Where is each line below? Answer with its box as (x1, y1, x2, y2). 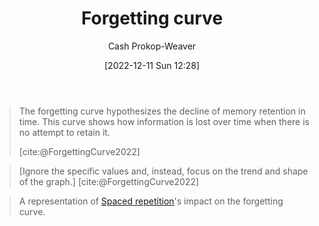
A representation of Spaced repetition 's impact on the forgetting (18, 195, 284, 207)
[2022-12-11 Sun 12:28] (103, 59, 201, 71)
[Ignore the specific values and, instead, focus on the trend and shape (18, 165, 309, 177)
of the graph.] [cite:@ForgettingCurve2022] (18, 175, 200, 187)
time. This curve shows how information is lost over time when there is (18, 115, 310, 127)
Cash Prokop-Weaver (107, 40, 197, 52)
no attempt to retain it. (18, 126, 111, 138)
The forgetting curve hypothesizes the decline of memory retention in (18, 105, 306, 117)
